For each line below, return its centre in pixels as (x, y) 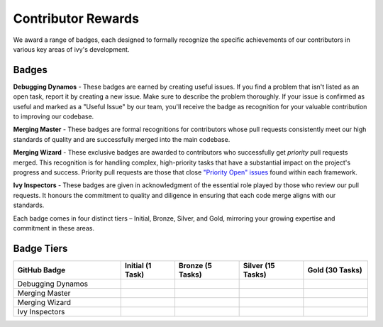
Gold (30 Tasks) (335, 270)
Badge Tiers (40, 248)
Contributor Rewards (76, 18)
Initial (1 (138, 265)
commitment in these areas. (54, 228)
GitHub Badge (41, 270)
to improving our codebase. (54, 116)
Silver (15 (259, 265)
